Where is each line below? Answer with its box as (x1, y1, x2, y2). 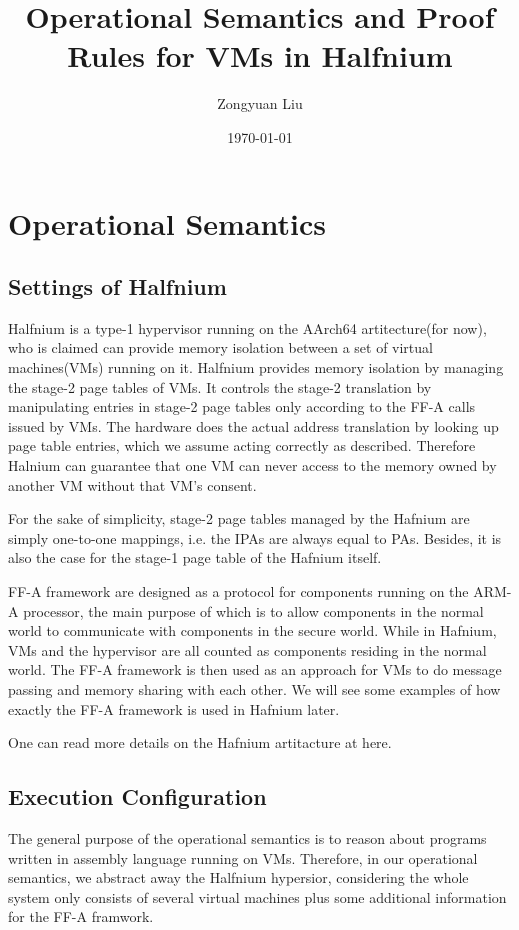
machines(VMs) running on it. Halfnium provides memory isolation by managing (8, 357, 504, 378)
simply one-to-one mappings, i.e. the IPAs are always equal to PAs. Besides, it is (8, 527, 502, 548)
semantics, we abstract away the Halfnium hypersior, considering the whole (8, 867, 469, 888)
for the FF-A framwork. (8, 906, 154, 927)
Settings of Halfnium (8, 271, 227, 302)
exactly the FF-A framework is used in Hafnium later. (8, 698, 340, 719)
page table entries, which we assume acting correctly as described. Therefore (8, 435, 476, 456)
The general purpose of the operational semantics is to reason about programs (8, 827, 487, 848)
